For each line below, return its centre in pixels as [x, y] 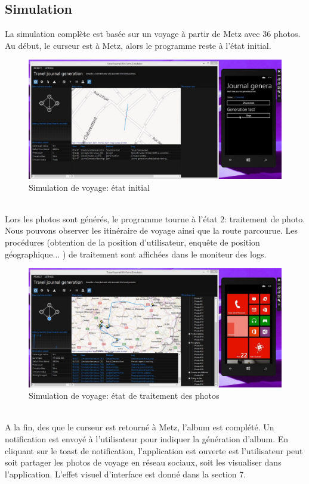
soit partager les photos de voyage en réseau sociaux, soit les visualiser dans [143, 462]
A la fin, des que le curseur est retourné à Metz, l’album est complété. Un [140, 427]
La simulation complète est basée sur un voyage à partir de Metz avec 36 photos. [153, 34]
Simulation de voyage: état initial [89, 187]
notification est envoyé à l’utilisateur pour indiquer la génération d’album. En [147, 439]
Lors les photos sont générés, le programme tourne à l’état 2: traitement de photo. [155, 218]
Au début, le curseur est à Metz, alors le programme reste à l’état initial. [138, 45]
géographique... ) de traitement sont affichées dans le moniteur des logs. [136, 254]
